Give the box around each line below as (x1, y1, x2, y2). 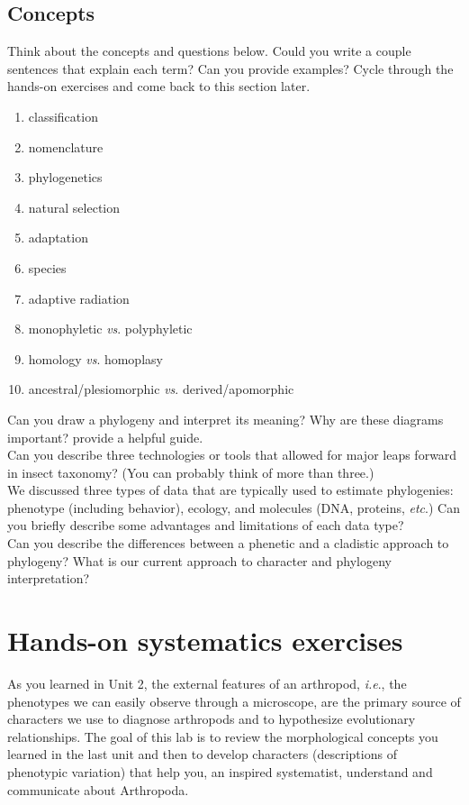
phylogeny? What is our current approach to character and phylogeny (7, 551, 392, 570)
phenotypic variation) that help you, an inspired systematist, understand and (7, 762, 433, 781)
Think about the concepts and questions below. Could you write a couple (7, 41, 411, 60)
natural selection (28, 197, 121, 216)
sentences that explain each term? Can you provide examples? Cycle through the (7, 59, 454, 78)
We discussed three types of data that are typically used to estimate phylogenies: (7, 480, 454, 499)
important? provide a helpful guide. (7, 427, 203, 446)
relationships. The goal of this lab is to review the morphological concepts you (7, 727, 438, 746)
